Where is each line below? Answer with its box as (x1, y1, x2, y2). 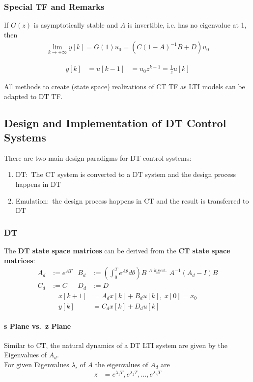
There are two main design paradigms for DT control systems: (4, 152, 192, 163)
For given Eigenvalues (4, 359, 69, 369)
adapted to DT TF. (4, 91, 63, 101)
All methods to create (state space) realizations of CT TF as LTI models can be (4, 81, 245, 92)
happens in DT (15, 179, 61, 189)
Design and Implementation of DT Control (4, 115, 226, 130)
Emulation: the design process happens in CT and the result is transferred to (15, 195, 249, 206)
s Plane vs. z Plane (4, 321, 71, 331)
